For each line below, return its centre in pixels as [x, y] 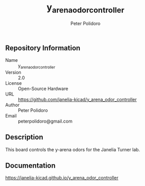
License [13, 83]
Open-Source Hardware [43, 88]
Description [24, 137]
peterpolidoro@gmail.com [45, 121]
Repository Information [43, 48]
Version [13, 72]
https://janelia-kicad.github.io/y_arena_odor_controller [62, 178]
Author [12, 105]
